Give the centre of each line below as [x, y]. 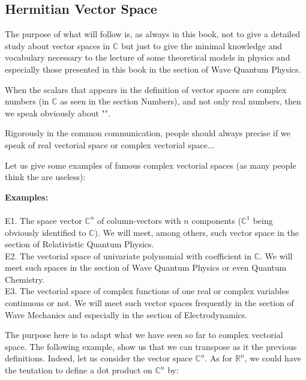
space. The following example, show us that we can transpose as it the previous [151, 346]
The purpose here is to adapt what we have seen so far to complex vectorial [144, 335]
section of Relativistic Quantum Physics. [79, 244]
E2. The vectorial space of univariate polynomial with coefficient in [128, 255]
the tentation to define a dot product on [79, 370]
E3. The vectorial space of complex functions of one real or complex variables [147, 291]
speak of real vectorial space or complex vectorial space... [110, 144]
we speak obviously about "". [58, 113]
